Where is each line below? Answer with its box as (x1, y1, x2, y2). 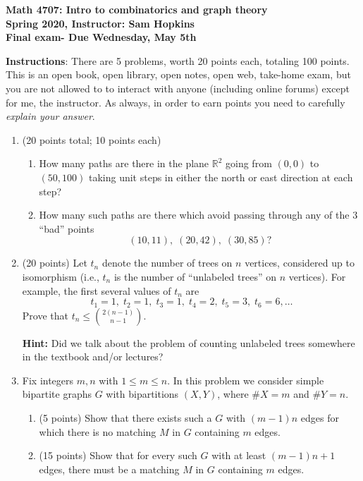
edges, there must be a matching (39, 461, 180, 476)
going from (226, 156, 272, 171)
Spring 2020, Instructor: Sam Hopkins (6, 16, 195, 30)
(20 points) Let (22, 255, 87, 270)
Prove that (22, 308, 68, 322)
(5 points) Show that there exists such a (39, 410, 212, 425)
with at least (211, 448, 266, 463)
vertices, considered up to (245, 255, 355, 270)
